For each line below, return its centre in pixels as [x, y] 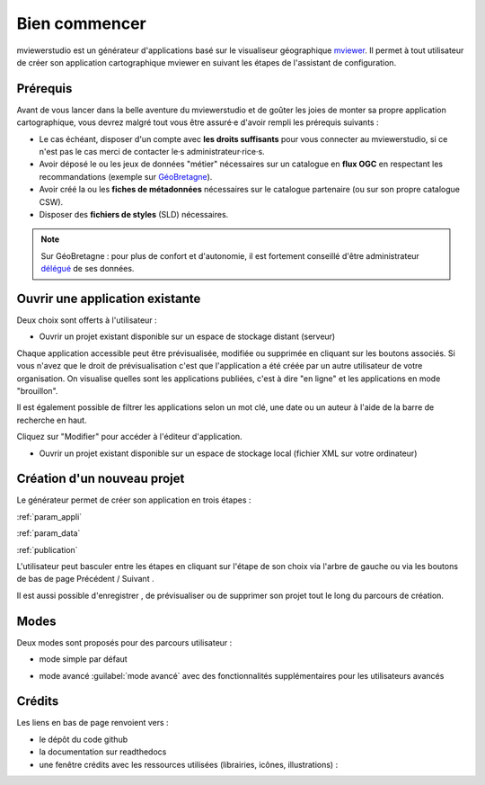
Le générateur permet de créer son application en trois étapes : [134, 500]
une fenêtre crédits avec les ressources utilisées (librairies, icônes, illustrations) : [189, 764]
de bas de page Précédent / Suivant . [85, 579]
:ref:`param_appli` [49, 516]
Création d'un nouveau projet [101, 479]
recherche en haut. [52, 420]
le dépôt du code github [84, 739]
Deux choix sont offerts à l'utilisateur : [87, 320]
